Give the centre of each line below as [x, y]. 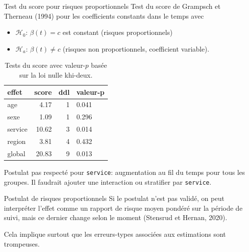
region [17, 141]
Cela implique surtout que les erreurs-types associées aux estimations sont [115, 234]
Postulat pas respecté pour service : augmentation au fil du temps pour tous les [124, 172]
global [16, 153]
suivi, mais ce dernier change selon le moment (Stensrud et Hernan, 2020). [116, 217]
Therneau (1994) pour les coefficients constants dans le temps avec [104, 15]
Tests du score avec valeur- [45, 65]
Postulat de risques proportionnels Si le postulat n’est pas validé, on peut [114, 198]
